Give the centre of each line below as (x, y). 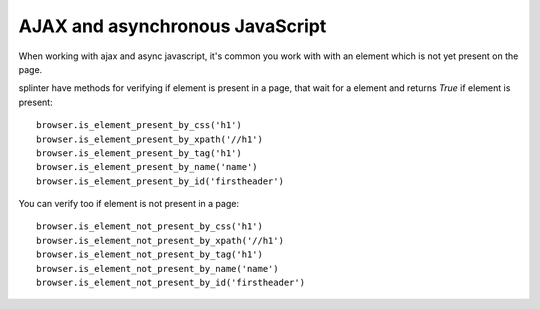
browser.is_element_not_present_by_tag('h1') (150, 254)
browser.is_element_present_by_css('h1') (139, 125)
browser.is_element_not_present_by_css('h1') (150, 226)
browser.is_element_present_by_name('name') (147, 167)
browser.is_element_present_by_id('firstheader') (160, 181)
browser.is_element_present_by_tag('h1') (139, 153)
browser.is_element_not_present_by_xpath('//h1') (160, 240)
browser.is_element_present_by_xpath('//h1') (150, 139)
